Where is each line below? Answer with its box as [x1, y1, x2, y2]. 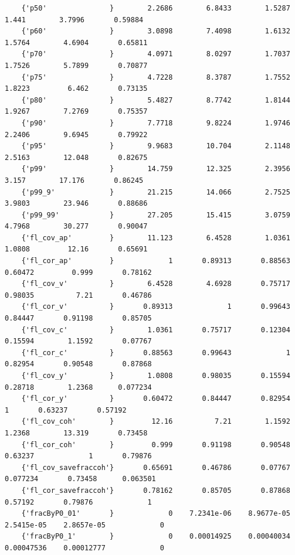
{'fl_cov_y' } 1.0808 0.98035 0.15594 [21, 372, 290, 380]
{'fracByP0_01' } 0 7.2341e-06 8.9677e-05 [21, 509, 290, 518]
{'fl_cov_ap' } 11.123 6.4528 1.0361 [21, 233, 290, 242]
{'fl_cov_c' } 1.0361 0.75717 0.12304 [21, 325, 290, 334]
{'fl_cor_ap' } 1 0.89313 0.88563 [21, 257, 290, 265]
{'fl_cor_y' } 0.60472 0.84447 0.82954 [21, 394, 290, 403]
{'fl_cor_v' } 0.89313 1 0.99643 [21, 302, 290, 311]
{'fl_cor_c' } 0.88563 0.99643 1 [21, 348, 290, 357]
